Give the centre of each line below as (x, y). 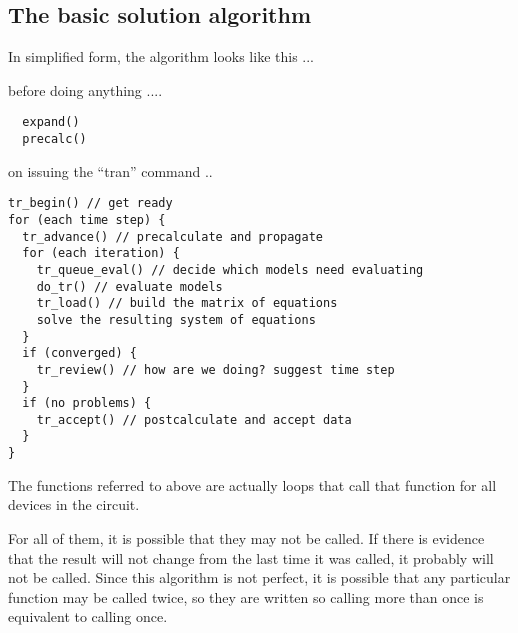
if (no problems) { (87, 403)
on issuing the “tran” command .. (110, 170)
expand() (51, 122)
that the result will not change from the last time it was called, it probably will (251, 557)
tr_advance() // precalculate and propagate (172, 236)
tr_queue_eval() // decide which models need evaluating (230, 269)
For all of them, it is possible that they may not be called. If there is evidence (246, 537)
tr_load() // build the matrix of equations (187, 303)
